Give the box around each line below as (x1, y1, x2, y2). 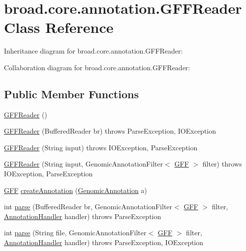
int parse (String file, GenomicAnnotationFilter (4, 227, 147, 238)
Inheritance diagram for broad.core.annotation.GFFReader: (4, 46, 183, 56)
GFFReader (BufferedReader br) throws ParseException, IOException (4, 126, 216, 136)
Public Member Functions (4, 86, 139, 101)
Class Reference (4, 17, 114, 37)
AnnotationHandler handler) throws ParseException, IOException (4, 237, 204, 248)
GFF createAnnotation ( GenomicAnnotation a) (4, 185, 147, 195)
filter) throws (202, 159, 242, 169)
